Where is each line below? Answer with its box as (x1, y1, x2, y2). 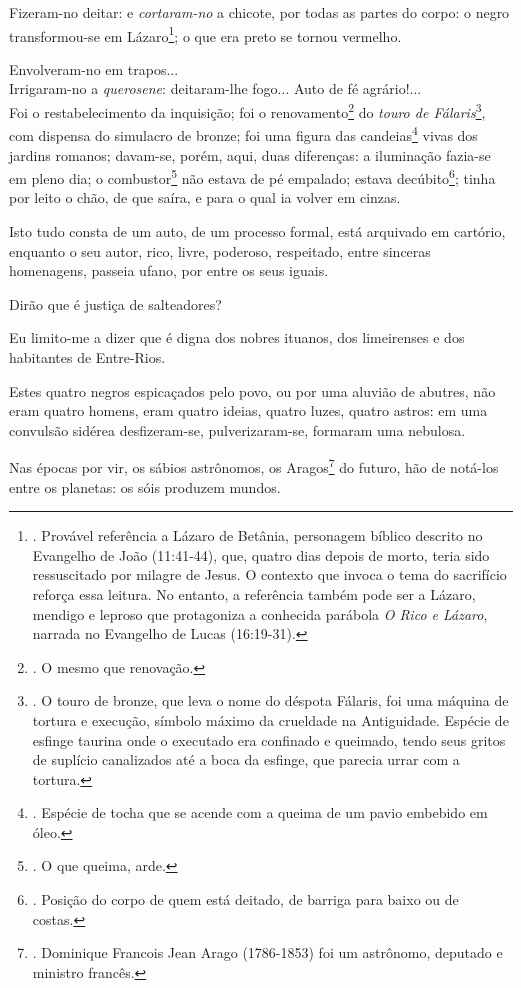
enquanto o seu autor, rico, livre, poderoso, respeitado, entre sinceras (9, 240, 431, 261)
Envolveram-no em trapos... (9, 58, 179, 79)
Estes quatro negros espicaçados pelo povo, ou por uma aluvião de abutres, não (9, 380, 496, 401)
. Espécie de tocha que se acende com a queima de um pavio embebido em (32, 802, 488, 823)
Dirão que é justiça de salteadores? (9, 293, 222, 314)
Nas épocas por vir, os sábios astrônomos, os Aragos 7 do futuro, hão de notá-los (9, 454, 499, 477)
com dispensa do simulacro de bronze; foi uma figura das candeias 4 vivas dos (9, 122, 478, 145)
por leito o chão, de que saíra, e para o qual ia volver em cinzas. (9, 187, 401, 208)
